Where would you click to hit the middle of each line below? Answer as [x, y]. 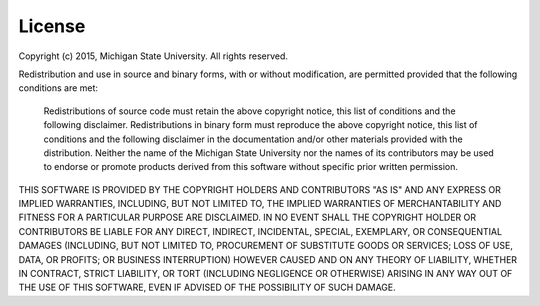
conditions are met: [58, 88]
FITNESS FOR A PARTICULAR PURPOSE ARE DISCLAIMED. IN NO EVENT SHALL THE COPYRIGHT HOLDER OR [247, 217]
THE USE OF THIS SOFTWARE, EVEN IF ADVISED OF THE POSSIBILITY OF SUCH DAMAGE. [207, 287]
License [52, 26]
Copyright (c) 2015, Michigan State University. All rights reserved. [153, 56]
